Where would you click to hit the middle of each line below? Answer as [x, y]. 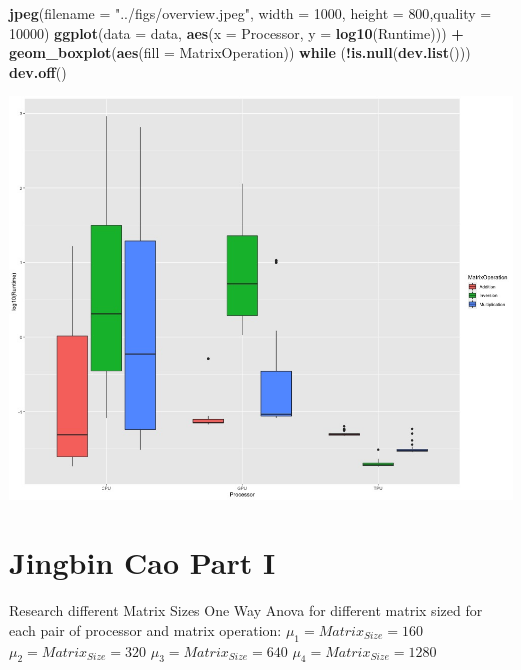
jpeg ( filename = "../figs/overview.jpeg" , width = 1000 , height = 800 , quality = [250, 13]
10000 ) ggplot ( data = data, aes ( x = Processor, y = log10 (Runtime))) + [236, 32]
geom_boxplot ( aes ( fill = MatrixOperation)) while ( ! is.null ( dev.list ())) [240, 52]
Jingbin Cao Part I [142, 562]
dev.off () [38, 71]
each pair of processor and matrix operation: [145, 629]
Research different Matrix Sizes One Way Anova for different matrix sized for [246, 610]
